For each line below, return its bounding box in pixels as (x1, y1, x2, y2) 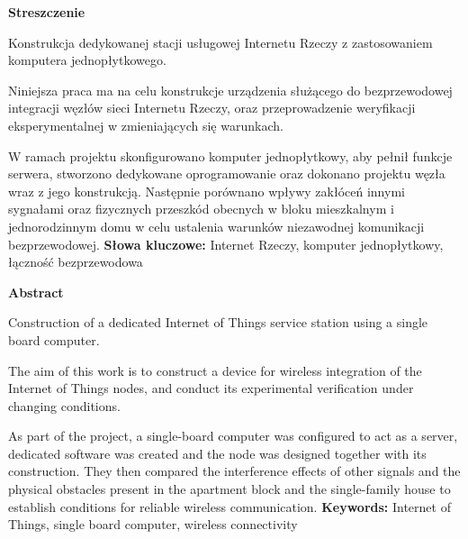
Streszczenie (8, 3, 85, 21)
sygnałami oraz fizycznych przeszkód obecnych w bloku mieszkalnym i (8, 199, 394, 218)
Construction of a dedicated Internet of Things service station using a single (8, 313, 428, 332)
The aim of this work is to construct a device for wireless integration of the (8, 361, 422, 379)
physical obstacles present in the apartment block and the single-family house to (8, 480, 451, 498)
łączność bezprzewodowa (8, 252, 143, 271)
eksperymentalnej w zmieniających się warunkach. (8, 115, 283, 134)
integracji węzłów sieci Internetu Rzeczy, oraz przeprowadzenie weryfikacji (8, 98, 416, 117)
